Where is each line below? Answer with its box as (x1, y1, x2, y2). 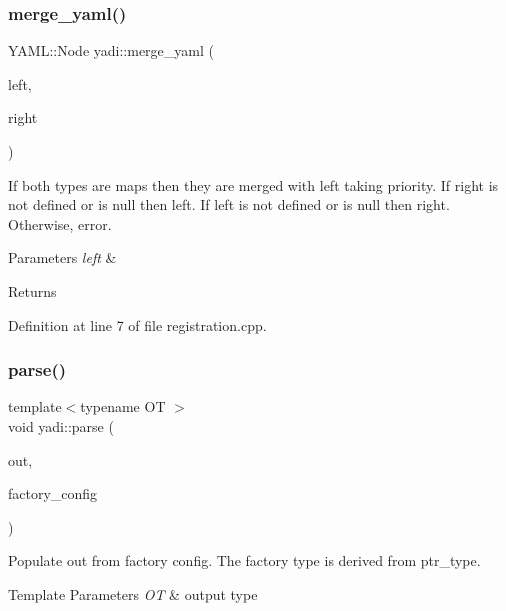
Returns (8, 280, 57, 301)
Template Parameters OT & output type (8, 583, 258, 604)
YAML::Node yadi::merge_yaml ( (8, 40, 214, 61)
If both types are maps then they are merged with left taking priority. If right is (8, 174, 499, 195)
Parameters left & (8, 247, 117, 268)
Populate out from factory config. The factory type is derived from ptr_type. (8, 550, 481, 571)
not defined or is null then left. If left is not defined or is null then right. (8, 194, 450, 215)
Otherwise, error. (8, 213, 112, 234)
